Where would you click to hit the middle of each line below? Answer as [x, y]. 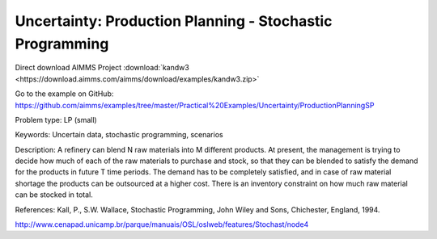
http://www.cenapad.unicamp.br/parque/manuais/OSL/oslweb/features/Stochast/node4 [162, 224]
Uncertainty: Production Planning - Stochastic [174, 21]
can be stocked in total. [54, 195]
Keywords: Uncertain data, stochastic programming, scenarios [119, 135]
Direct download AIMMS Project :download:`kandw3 [102, 68]
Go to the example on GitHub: [64, 94]
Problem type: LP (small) [56, 119]
